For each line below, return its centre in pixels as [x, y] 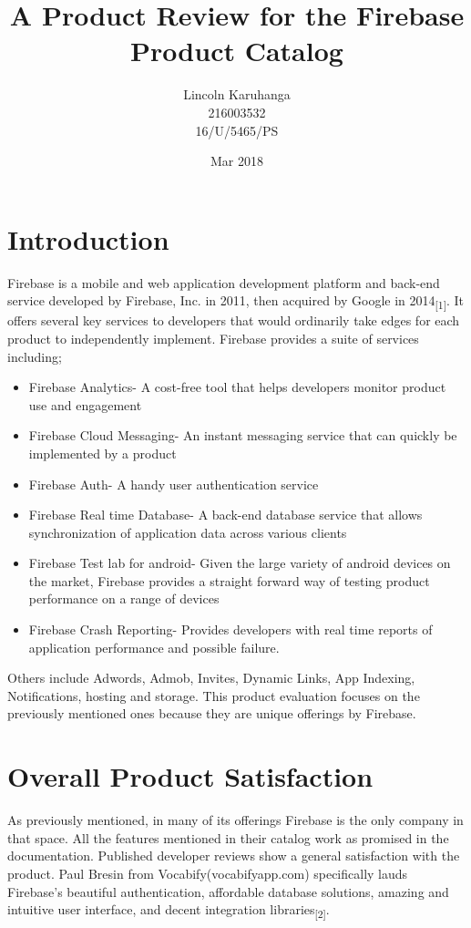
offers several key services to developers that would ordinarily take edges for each [234, 320]
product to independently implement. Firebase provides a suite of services [213, 338]
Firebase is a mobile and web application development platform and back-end [224, 282]
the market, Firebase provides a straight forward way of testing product [229, 580]
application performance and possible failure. [154, 647]
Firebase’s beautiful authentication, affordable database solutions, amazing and [228, 891]
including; [35, 356]
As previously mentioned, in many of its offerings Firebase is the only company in [235, 820]
